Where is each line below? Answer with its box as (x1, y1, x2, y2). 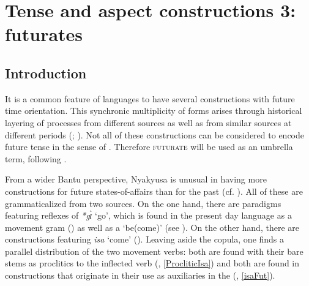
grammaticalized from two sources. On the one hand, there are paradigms (5, 197, 281, 209)
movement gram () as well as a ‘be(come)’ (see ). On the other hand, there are (5, 220, 299, 233)
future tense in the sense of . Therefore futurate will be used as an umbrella (5, 140, 293, 153)
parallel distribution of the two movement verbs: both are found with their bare (5, 244, 303, 257)
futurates (5, 21, 83, 47)
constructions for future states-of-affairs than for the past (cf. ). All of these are (5, 184, 303, 197)
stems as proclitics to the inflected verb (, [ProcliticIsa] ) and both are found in (5, 257, 300, 269)
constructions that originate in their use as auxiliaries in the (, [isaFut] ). (5, 269, 275, 282)
